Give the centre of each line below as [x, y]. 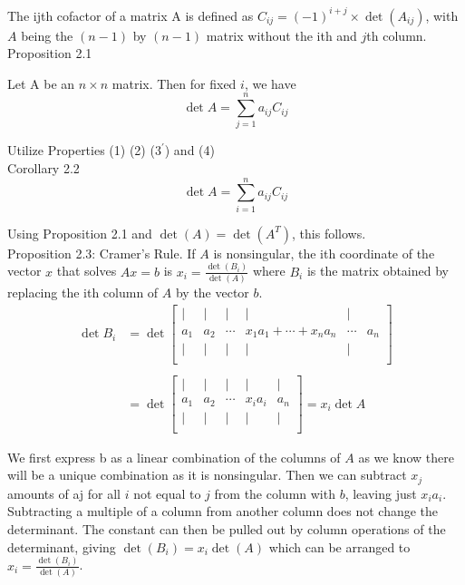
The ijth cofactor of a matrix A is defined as [131, 15]
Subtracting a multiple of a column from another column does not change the [223, 511]
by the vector [212, 292]
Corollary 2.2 [44, 168]
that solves [87, 271]
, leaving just [381, 493]
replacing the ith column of [83, 292]
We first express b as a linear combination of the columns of [174, 457]
